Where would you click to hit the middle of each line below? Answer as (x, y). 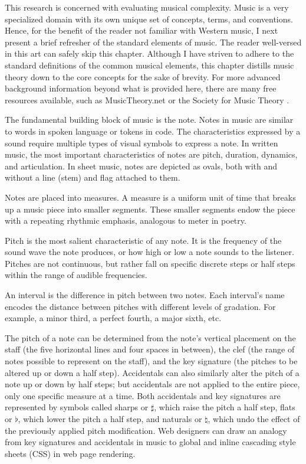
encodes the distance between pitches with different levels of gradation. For (140, 306)
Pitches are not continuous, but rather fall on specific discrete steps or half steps (150, 263)
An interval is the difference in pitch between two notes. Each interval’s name (145, 295)
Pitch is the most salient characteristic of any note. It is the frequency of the (143, 240)
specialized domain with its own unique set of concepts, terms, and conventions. (149, 19)
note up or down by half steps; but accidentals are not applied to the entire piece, (152, 384)
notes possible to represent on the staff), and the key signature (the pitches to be (151, 361)
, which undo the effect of (254, 419)
